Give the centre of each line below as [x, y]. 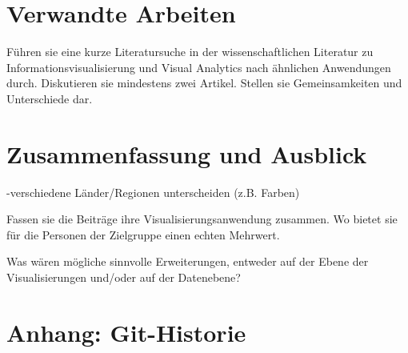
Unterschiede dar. [50, 98]
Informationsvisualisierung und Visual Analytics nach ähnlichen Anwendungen [199, 67]
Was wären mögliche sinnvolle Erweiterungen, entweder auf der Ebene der [188, 261]
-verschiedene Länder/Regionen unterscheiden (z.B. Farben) [153, 192]
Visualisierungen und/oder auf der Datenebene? [124, 277]
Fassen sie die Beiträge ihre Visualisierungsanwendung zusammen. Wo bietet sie [202, 219]
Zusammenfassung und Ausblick [187, 153]
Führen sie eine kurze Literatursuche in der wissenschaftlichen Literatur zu [190, 52]
